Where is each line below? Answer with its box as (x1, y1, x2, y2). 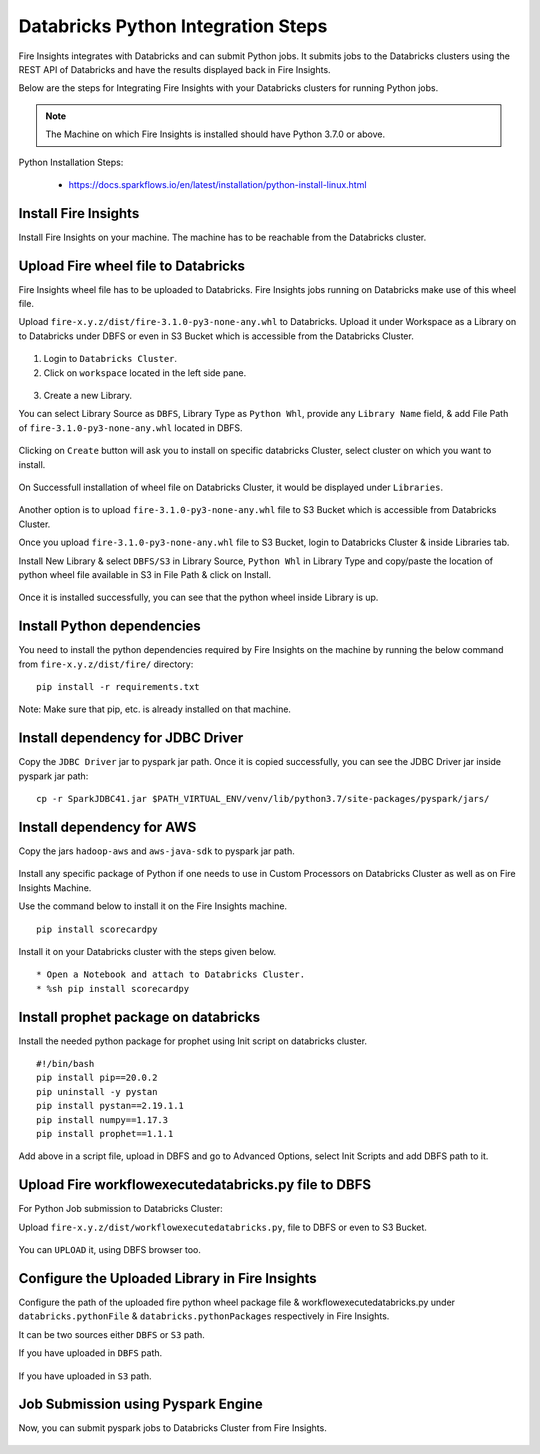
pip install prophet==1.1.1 (36, 1128, 174, 1139)
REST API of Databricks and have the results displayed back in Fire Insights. (18, 63, 331, 75)
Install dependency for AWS (18, 818, 197, 835)
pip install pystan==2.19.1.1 (36, 1100, 185, 1112)
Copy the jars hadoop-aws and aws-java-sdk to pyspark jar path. (18, 845, 295, 857)
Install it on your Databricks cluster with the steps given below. (18, 945, 277, 957)
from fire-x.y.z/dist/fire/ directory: (18, 658, 194, 670)
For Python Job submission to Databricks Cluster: (18, 1203, 224, 1215)
